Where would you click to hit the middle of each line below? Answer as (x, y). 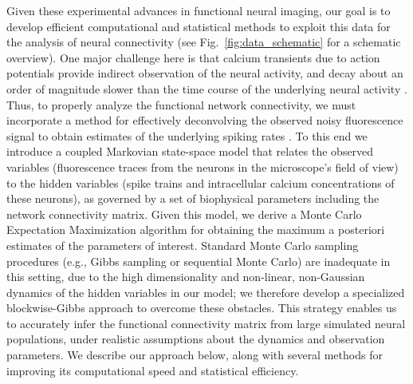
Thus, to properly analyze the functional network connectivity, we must (181, 104)
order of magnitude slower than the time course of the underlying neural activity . (207, 88)
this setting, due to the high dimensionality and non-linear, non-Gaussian (186, 277)
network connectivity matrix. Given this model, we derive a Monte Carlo (184, 214)
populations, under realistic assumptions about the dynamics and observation (196, 339)
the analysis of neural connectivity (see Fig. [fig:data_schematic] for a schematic (204, 42)
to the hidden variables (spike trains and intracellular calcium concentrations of (201, 182)
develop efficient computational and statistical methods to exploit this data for (199, 26)
